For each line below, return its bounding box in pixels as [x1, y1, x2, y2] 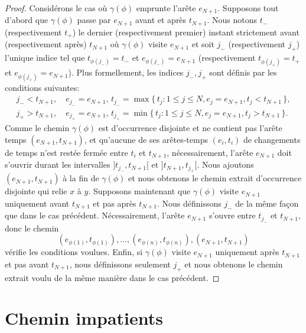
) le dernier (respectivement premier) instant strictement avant [72, 25, 300, 38]
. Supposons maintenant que [88, 185, 191, 197]
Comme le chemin [5, 122, 70, 133]
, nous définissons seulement [69, 257, 171, 270]
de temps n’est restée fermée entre [5, 146, 128, 158]
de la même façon [235, 197, 299, 209]
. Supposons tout [217, 2, 279, 14]
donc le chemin [5, 221, 59, 234]
